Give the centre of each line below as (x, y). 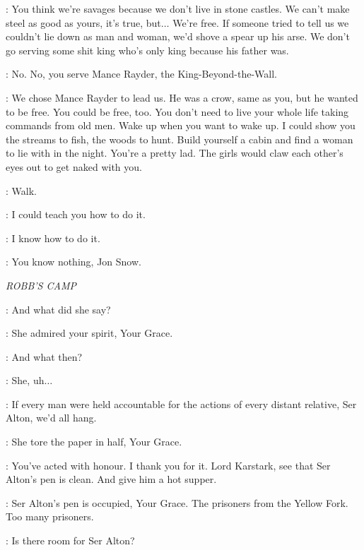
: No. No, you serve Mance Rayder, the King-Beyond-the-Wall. (141, 74)
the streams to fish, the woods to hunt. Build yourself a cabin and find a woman (180, 139)
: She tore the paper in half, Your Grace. (94, 442)
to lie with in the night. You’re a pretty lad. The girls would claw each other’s (175, 153)
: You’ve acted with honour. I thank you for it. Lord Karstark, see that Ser (168, 465)
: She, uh (25, 380)
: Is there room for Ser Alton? (70, 540)
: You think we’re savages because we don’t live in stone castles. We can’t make (178, 8)
